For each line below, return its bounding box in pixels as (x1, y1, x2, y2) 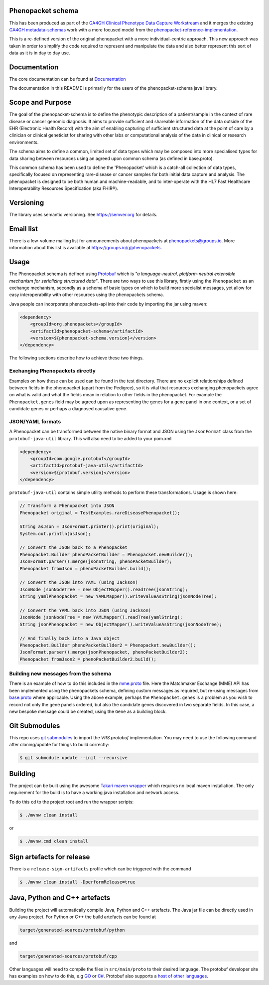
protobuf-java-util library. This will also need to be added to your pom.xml (9, 435, 172, 441)
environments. (9, 139, 39, 145)
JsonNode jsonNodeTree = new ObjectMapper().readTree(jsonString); (19, 586, 188, 592)
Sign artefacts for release (9, 852, 90, 861)
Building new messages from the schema (9, 670, 112, 677)
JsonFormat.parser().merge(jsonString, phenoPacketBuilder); (19, 559, 172, 564)
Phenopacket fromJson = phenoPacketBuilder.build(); (19, 566, 151, 571)
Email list (9, 224, 38, 233)
